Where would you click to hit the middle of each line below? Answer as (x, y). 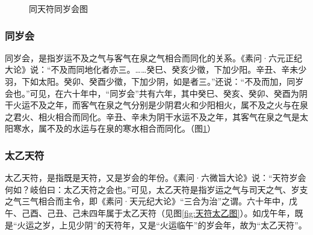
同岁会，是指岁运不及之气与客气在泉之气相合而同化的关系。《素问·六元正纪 (153, 57)
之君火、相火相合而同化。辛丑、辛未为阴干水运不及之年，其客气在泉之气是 (152, 116)
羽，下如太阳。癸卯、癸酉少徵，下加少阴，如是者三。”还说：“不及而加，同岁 (154, 81)
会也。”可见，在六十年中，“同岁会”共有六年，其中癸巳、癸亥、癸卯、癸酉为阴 (156, 93)
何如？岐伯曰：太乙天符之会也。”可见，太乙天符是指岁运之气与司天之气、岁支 (156, 189)
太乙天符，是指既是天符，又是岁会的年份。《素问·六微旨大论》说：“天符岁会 (156, 178)
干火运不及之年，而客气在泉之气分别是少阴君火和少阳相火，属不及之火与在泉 (156, 105)
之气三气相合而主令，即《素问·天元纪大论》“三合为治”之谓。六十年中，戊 (151, 201)
